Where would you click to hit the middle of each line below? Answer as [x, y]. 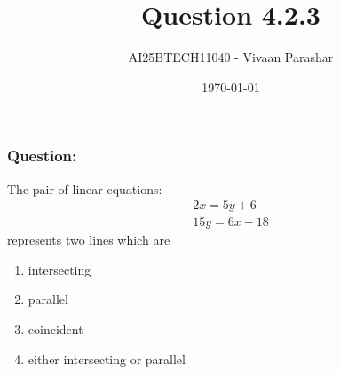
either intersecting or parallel [107, 358]
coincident [55, 329]
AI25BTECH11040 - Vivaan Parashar [231, 57]
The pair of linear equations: [85, 188]
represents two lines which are [89, 240]
